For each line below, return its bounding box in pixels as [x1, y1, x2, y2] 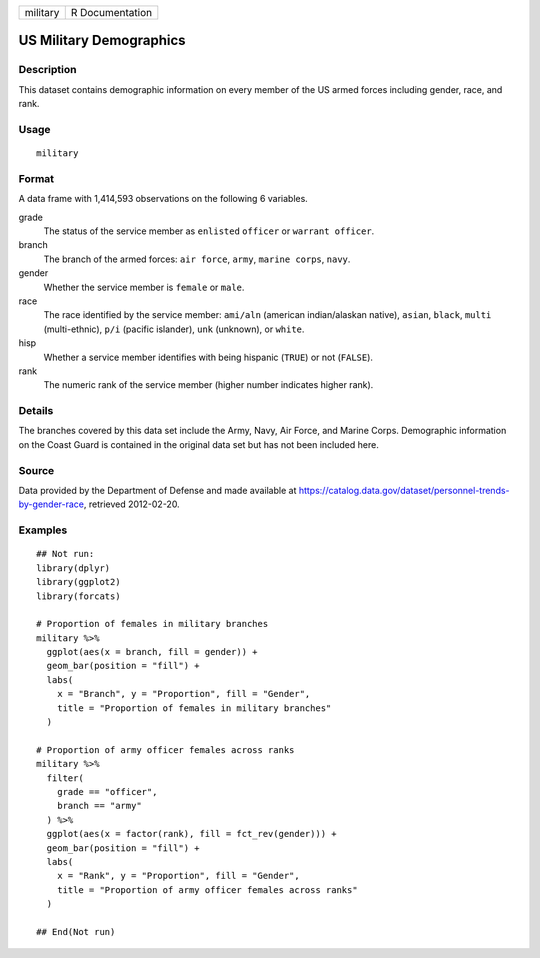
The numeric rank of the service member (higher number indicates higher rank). [43, 379, 374, 391]
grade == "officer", [56, 786, 158, 797]
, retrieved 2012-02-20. [83, 498, 180, 510]
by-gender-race [18, 498, 85, 510]
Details [18, 404, 54, 418]
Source [18, 463, 55, 477]
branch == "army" [56, 800, 142, 812]
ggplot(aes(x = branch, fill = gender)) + [46, 646, 259, 658]
